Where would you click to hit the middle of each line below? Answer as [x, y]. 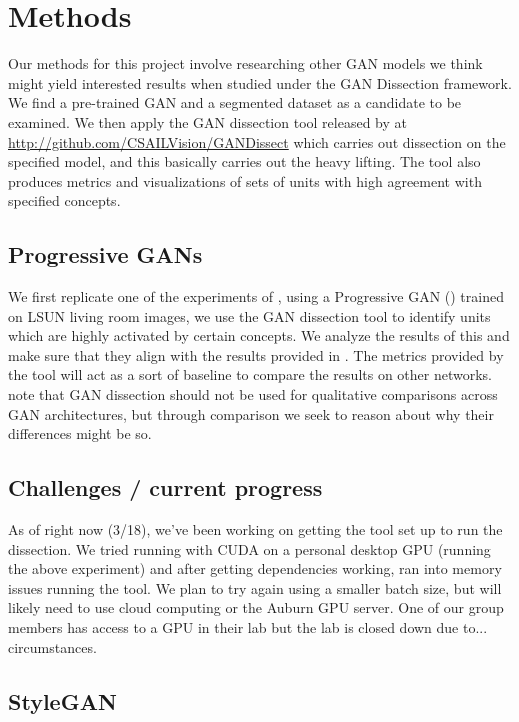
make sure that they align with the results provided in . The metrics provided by [256, 354]
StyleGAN [62, 700]
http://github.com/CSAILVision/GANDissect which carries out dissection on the [257, 141]
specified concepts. [64, 200]
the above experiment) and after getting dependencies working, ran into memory [255, 568]
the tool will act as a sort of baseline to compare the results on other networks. [250, 374]
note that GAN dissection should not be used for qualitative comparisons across [253, 394]
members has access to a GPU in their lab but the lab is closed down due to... [248, 627]
